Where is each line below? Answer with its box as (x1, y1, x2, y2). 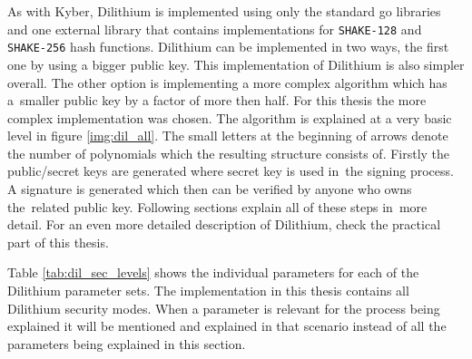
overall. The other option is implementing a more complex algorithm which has (7, 73, 447, 92)
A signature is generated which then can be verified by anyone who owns (7, 179, 412, 199)
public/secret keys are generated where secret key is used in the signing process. (7, 161, 454, 180)
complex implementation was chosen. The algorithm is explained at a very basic (7, 108, 452, 127)
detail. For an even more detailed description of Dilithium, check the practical (7, 215, 441, 234)
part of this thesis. (7, 232, 109, 251)
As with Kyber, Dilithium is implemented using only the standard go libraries (7, 2, 441, 20)
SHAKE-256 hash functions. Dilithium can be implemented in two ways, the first (7, 37, 449, 56)
